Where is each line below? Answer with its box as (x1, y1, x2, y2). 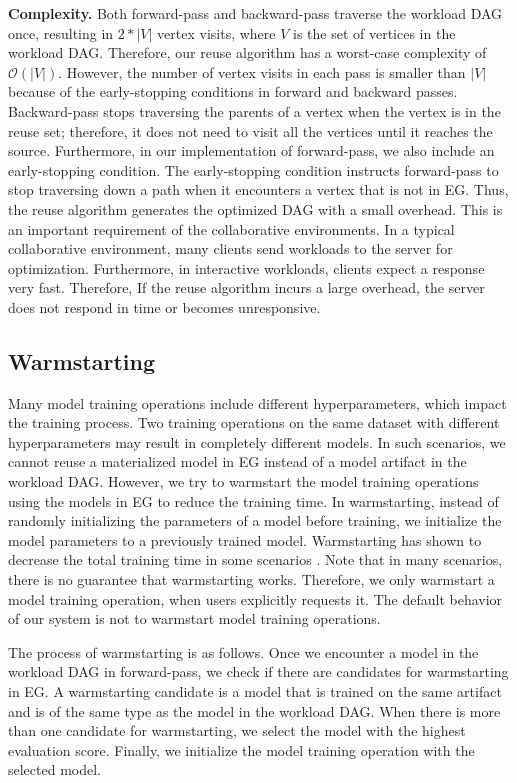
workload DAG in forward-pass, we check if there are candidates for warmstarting (8, 661, 509, 682)
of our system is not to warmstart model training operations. (8, 608, 381, 629)
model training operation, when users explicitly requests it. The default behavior (8, 588, 503, 609)
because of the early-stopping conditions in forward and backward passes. (8, 81, 458, 102)
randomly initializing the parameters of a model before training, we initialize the (8, 510, 502, 531)
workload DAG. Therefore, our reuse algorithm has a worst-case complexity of (8, 42, 487, 63)
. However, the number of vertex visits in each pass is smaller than (58, 61, 466, 82)
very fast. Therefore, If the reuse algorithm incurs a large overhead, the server (8, 277, 485, 298)
